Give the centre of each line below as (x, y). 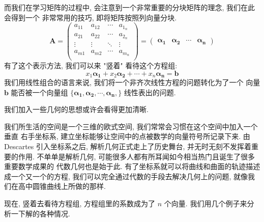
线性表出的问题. (150, 92)
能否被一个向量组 (39, 92)
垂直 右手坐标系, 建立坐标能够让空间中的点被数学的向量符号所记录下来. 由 (127, 136)
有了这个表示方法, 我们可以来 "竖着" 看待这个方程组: (91, 65)
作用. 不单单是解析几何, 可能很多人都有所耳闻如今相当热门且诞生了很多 (137, 156)
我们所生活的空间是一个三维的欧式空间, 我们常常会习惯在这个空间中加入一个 (131, 126)
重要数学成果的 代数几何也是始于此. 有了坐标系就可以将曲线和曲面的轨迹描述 (132, 166)
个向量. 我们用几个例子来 (206, 203)
